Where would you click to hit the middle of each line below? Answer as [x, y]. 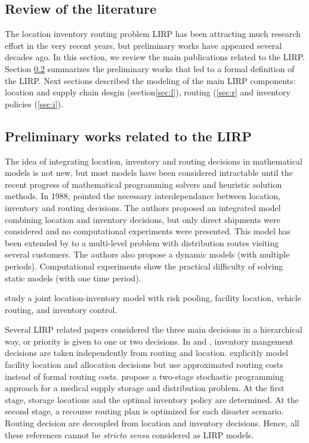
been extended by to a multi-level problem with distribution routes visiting [142, 242]
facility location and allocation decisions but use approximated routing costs [144, 365]
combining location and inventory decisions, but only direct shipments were [143, 219]
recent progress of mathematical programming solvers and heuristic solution [143, 184]
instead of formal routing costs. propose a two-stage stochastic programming [144, 376]
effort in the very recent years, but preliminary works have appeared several [143, 45]
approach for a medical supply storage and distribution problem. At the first [145, 388]
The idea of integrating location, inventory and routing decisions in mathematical [154, 161]
